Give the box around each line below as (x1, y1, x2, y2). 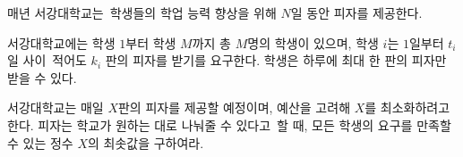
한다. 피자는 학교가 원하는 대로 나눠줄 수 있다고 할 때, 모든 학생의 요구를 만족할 (7, 115, 451, 134)
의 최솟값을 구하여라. (87, 133, 204, 152)
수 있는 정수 (7, 133, 73, 152)
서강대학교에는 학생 (7, 33, 116, 52)
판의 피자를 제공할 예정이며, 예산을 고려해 (117, 98, 351, 117)
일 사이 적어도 (7, 51, 87, 70)
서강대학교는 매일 (7, 98, 104, 117)
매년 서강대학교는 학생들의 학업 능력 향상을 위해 (7, 4, 277, 21)
